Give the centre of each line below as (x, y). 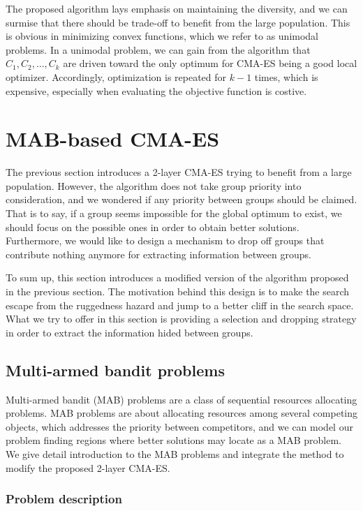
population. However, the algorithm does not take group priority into (154, 185)
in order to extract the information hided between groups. (129, 332)
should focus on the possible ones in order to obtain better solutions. (153, 227)
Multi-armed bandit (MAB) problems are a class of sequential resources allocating (181, 399)
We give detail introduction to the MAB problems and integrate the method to (175, 453)
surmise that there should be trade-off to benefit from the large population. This (178, 22)
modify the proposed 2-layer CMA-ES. (88, 467)
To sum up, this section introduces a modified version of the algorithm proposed (177, 277)
